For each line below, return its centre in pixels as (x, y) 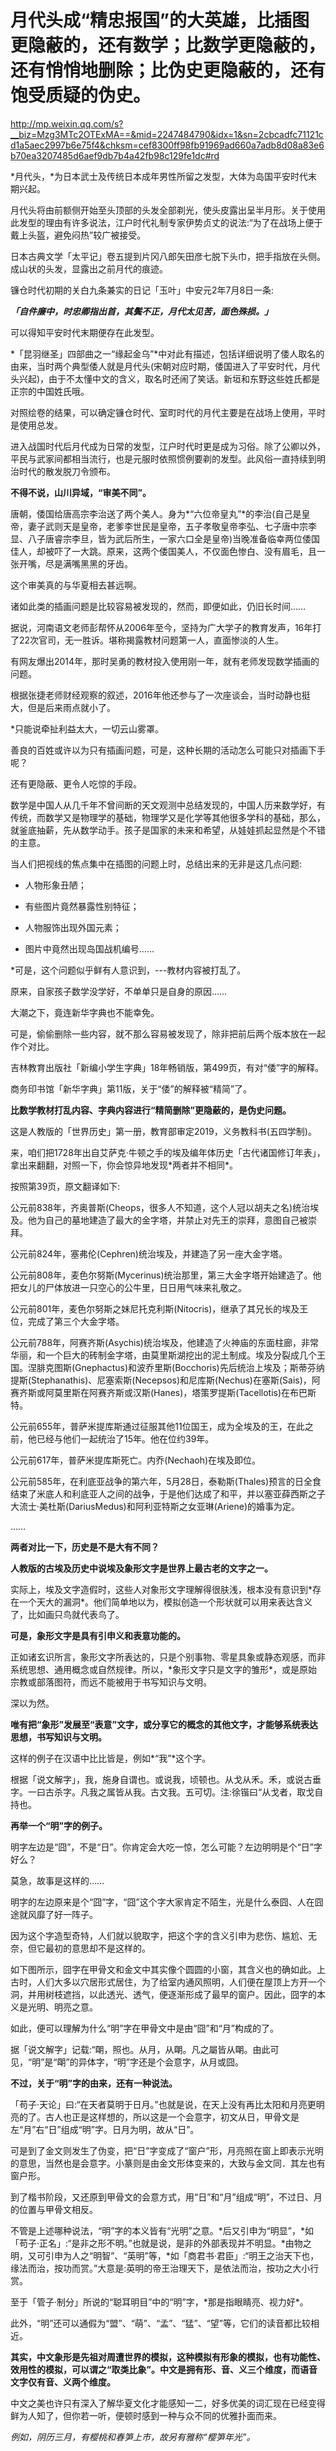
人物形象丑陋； (55, 885)
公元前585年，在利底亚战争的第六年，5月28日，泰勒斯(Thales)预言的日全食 (166, 1481)
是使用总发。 (36, 425)
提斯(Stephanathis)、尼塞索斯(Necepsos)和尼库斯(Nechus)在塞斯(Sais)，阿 (165, 1380)
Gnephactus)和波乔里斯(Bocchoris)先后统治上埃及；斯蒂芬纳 (199, 1367)
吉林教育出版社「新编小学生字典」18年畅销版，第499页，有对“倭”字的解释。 (167, 1067)
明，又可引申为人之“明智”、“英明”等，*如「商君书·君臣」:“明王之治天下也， (165, 2255)
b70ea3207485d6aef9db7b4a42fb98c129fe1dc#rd (115, 155)
